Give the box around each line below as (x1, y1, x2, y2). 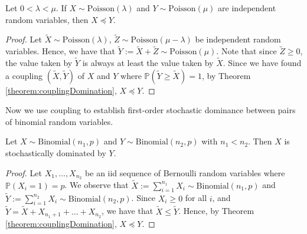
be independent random (195, 33, 281, 45)
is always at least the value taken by (82, 57, 214, 69)
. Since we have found (223, 57, 302, 69)
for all (185, 192, 207, 204)
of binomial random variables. (5, 115, 113, 127)
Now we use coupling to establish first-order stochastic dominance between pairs (5, 104, 296, 116)
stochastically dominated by (5, 147, 106, 159)
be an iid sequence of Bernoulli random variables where (85, 166, 285, 179)
